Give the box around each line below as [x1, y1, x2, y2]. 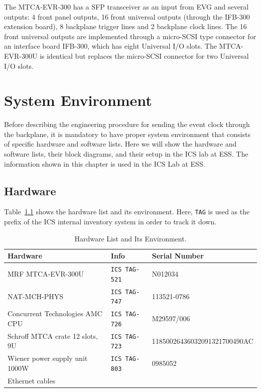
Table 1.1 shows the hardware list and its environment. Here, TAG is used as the [4, 206, 250, 217]
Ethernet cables [8, 375, 56, 385]
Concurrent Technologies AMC [8, 308, 102, 319]
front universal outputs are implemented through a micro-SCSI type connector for [4, 31, 256, 41]
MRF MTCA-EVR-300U [8, 269, 84, 279]
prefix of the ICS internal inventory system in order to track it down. [4, 216, 217, 227]
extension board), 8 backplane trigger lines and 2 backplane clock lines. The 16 [4, 21, 247, 32]
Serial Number [152, 250, 204, 261]
